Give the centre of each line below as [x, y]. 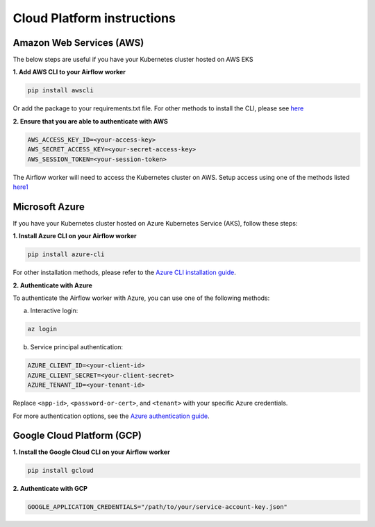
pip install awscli [60, 91]
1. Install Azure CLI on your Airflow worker [75, 236]
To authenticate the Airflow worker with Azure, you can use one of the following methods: [141, 298]
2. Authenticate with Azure [53, 285]
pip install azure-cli [66, 254]
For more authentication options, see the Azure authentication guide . [111, 416]
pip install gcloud [60, 471]
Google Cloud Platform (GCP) [77, 436]
